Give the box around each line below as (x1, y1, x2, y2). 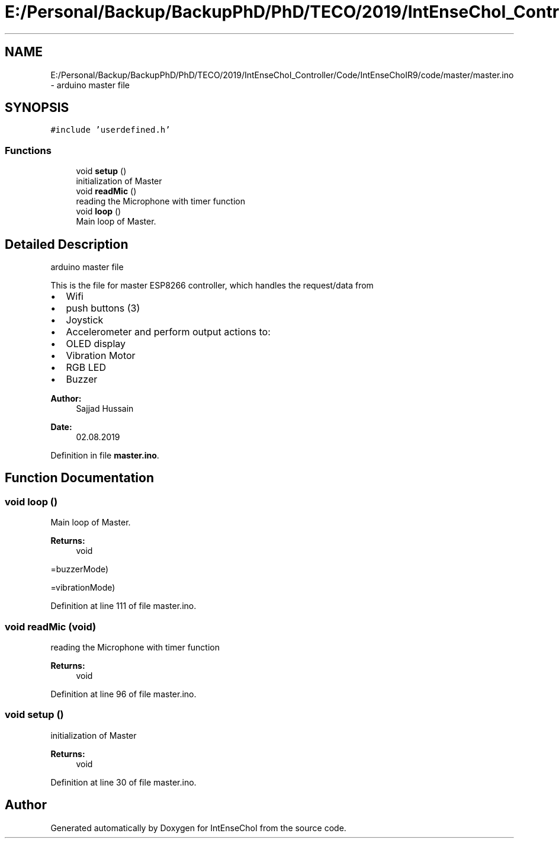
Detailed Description (5, 236, 128, 252)
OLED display (66, 338, 126, 350)
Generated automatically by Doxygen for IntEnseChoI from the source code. (50, 822, 346, 833)
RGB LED (66, 361, 106, 374)
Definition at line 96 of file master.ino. (50, 689, 197, 699)
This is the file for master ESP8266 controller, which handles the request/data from (50, 280, 374, 291)
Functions (5, 144, 52, 156)
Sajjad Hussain (76, 403, 134, 414)
